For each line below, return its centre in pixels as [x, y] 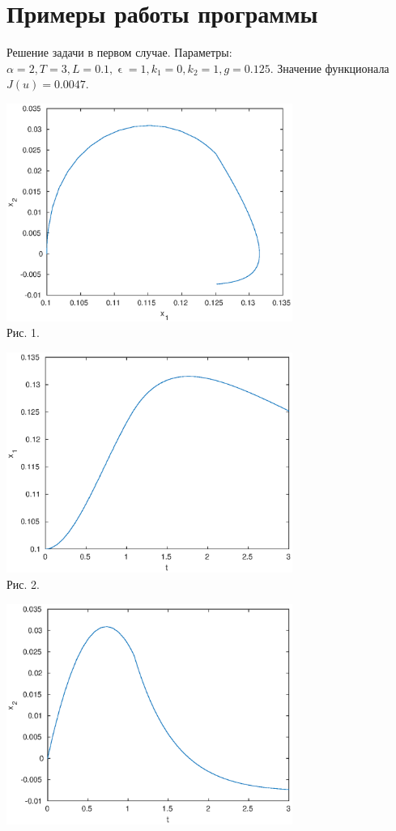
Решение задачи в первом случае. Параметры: [119, 52]
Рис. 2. [23, 584]
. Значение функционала [330, 68]
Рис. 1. [23, 332]
